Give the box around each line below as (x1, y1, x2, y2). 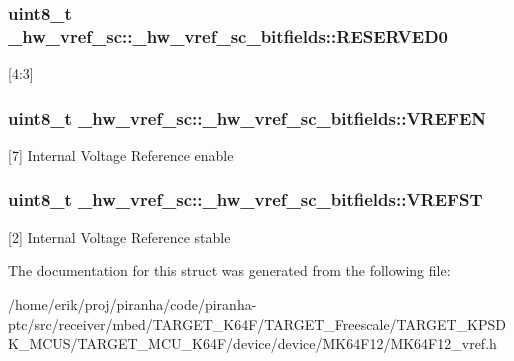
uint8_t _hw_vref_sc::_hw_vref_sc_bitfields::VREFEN (8, 105, 487, 130)
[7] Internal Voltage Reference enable (8, 144, 234, 165)
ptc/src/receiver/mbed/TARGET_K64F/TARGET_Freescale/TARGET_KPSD (8, 313, 506, 334)
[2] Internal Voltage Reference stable (8, 226, 231, 247)
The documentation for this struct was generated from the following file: (8, 260, 451, 281)
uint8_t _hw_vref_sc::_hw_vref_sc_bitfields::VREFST (8, 187, 483, 212)
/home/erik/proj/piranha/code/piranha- (8, 293, 257, 314)
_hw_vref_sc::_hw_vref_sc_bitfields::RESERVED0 (8, 23, 449, 48)
